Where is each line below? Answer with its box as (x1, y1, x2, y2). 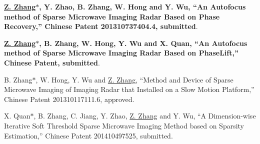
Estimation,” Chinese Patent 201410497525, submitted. (4, 130, 173, 140)
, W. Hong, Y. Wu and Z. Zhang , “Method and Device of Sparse (35, 74, 233, 84)
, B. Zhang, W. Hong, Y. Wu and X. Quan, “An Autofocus (39, 37, 247, 48)
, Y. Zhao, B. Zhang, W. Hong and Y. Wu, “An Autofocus (39, 1, 246, 11)
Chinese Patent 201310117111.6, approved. (4, 93, 134, 104)
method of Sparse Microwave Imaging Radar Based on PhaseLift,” (4, 47, 238, 58)
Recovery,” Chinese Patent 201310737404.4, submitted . (4, 21, 198, 31)
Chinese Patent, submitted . (4, 57, 100, 67)
